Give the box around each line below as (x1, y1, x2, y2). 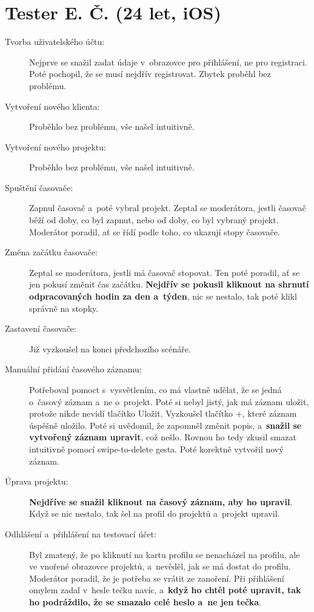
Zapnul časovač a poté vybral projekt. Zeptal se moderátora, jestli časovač (29, 201, 306, 214)
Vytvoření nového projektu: (5, 140, 106, 153)
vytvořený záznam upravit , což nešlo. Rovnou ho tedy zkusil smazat (29, 431, 296, 443)
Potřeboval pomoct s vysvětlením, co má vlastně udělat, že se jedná (29, 383, 282, 395)
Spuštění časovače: (5, 181, 73, 193)
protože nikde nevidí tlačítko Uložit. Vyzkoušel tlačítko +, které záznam (29, 407, 297, 420)
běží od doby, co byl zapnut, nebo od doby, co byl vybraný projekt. (29, 214, 279, 226)
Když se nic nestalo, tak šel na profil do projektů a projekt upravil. (29, 507, 280, 520)
